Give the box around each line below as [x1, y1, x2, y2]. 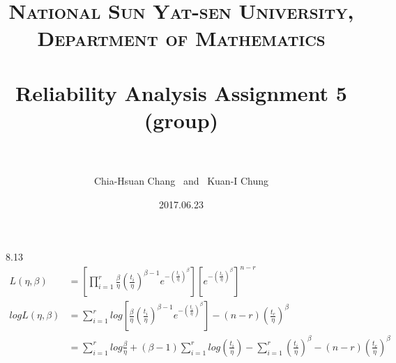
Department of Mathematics [37, 24, 326, 52]
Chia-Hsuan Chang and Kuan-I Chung [93, 173, 269, 188]
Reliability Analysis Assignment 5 [15, 78, 347, 107]
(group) [144, 105, 219, 134]
